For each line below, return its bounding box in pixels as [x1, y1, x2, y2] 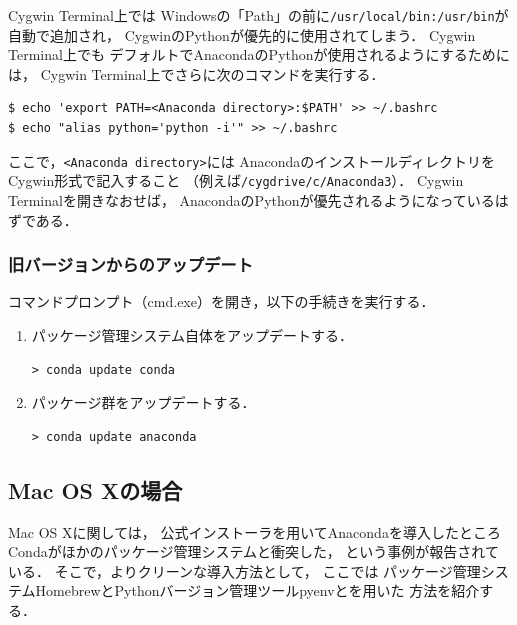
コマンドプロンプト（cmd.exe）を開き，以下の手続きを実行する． [8, 291, 435, 312]
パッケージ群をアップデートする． [31, 392, 256, 413]
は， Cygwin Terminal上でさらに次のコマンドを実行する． [8, 63, 385, 84]
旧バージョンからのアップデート [8, 252, 254, 277]
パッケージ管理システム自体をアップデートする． [31, 324, 354, 345]
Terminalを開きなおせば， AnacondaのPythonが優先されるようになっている [8, 189, 495, 210]
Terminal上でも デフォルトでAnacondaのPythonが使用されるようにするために [8, 44, 510, 65]
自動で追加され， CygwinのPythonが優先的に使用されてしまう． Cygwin [8, 24, 476, 45]
